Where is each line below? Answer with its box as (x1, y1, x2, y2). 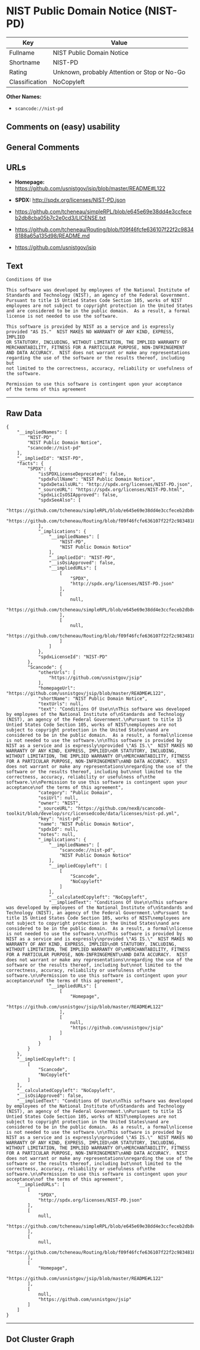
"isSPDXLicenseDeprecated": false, (37, 471, 127, 477)
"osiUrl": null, (37, 795, 79, 801)
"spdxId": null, (37, 826, 79, 832)
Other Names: (6, 93, 42, 100)
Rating (9, 67, 27, 76)
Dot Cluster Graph (6, 1334, 74, 1344)
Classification (9, 78, 48, 86)
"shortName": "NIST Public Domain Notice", (37, 696, 148, 702)
